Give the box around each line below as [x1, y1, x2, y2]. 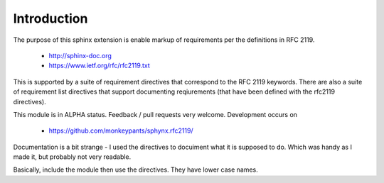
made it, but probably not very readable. [13, 152, 132, 161]
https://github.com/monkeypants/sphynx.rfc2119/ [48, 126, 193, 135]
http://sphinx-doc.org [48, 51, 112, 60]
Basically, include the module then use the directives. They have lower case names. [13, 165, 259, 174]
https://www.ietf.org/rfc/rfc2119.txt [48, 61, 151, 70]
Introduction [13, 11, 88, 26]
